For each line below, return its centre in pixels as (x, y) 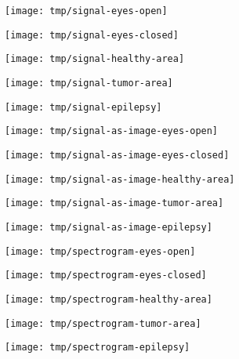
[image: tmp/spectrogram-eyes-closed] (106, 276)
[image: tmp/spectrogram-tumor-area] (103, 323)
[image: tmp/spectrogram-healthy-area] (109, 299)
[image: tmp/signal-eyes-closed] (92, 35)
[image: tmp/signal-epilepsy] (83, 107)
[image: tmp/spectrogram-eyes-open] (100, 251)
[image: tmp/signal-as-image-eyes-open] (112, 131)
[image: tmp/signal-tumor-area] (89, 83)
